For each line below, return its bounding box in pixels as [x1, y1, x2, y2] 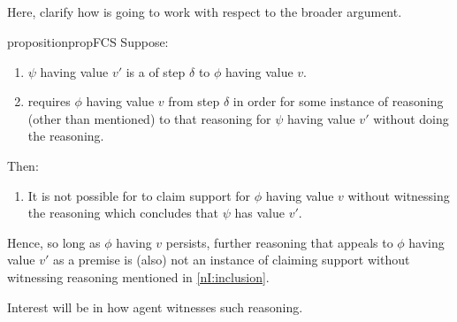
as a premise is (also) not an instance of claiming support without [52, 250, 410, 269]
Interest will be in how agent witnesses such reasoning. [7, 297, 303, 316]
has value [234, 203, 285, 222]
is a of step [126, 62, 186, 80]
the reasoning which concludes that [27, 203, 219, 222]
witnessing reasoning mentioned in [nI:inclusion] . [7, 267, 270, 286]
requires [27, 92, 71, 111]
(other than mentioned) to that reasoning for [27, 109, 271, 127]
